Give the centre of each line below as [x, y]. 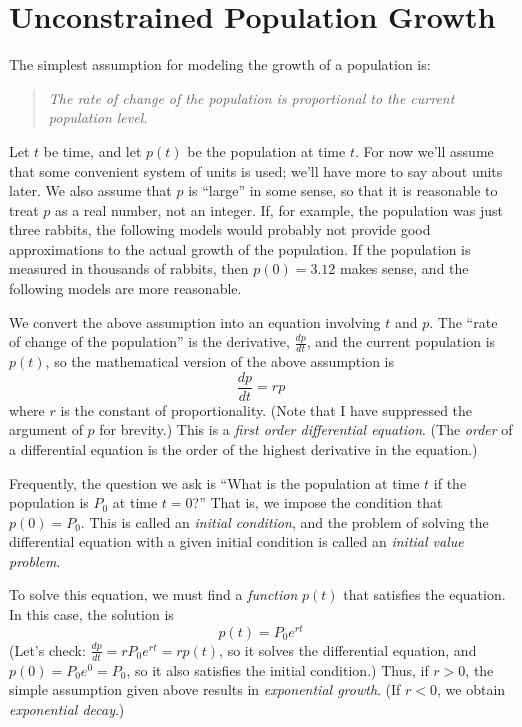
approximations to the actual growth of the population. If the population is [240, 248]
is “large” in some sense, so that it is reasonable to [343, 190]
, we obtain [471, 689]
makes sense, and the [404, 268]
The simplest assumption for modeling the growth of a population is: [220, 64]
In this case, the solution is [91, 614]
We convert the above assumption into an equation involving [195, 321]
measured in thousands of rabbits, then [129, 268]
